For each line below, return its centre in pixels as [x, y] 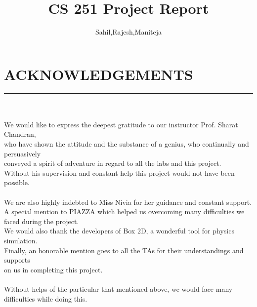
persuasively [22, 153]
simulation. [21, 240]
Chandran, [20, 134]
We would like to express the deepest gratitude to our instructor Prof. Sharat [121, 124]
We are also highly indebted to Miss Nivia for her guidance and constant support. [128, 202]
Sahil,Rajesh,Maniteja [128, 32]
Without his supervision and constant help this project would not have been [119, 173]
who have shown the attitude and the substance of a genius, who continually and [127, 144]
